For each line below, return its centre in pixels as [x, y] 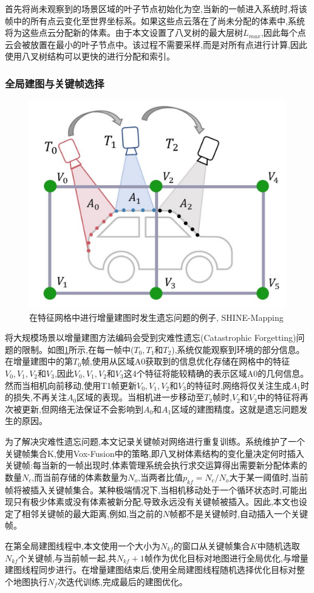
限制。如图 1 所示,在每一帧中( [78, 349]
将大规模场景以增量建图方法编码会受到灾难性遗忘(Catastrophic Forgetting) [151, 338]
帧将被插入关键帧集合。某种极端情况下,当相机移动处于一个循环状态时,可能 [152, 489]
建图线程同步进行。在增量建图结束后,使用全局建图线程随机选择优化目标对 [151, 570]
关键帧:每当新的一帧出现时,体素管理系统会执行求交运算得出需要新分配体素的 [156, 465]
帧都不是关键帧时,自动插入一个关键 [239, 513]
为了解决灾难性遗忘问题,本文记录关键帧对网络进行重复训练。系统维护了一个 [155, 441]
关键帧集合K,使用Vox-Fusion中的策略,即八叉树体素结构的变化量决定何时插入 [155, 453]
